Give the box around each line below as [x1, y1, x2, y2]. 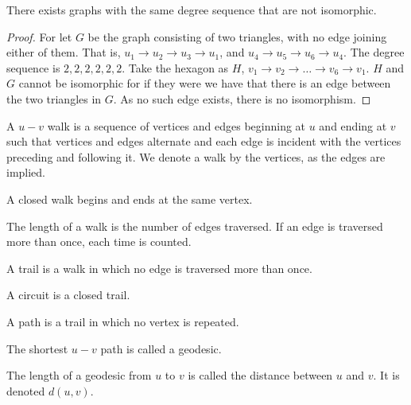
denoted [6, 382, 45, 399]
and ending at [319, 117, 387, 134]
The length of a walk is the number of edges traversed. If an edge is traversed [6, 217, 383, 234]
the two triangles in [6, 90, 102, 107]
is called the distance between [188, 367, 333, 384]
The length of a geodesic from [6, 367, 152, 384]
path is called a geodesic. [100, 340, 222, 356]
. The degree [343, 44, 405, 60]
